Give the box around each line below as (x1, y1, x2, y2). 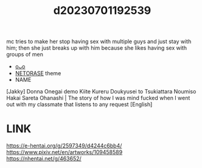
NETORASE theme (15, 70, 61, 77)
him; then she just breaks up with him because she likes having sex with (6, 44, 187, 52)
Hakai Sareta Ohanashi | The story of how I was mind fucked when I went (6, 95, 190, 102)
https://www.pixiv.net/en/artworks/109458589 (6, 149, 123, 156)
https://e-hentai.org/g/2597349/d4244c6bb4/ (6, 142, 122, 149)
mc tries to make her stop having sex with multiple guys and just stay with (6, 38, 192, 45)
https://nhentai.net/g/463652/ (6, 155, 82, 163)
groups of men (6, 51, 44, 58)
